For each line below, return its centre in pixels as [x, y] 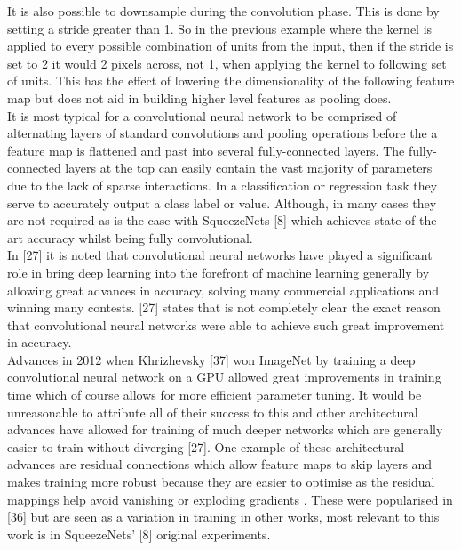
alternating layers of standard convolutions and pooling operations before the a [223, 133]
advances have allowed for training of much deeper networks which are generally [225, 429]
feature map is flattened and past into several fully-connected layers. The [206, 150]
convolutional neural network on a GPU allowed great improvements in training [224, 377]
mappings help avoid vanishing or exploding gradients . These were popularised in [230, 499]
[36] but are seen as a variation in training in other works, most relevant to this [223, 517]
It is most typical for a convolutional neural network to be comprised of [202, 115]
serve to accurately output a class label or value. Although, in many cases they [222, 202]
